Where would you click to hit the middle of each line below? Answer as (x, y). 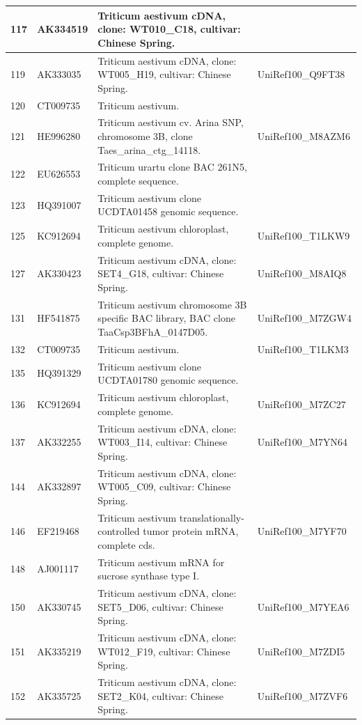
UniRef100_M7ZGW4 (304, 318)
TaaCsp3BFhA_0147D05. (153, 331)
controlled (119, 531)
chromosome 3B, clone (145, 136)
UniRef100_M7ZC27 (301, 404)
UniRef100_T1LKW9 (304, 236)
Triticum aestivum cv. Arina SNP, (171, 122)
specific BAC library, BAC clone (166, 318)
